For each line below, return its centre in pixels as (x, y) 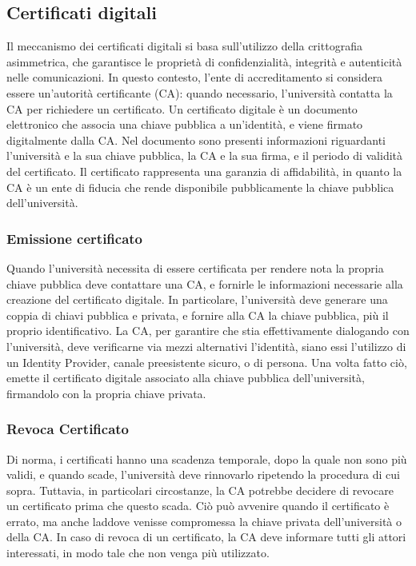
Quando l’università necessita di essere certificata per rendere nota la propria (195, 267)
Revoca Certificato (68, 429)
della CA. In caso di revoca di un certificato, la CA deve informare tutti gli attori (206, 537)
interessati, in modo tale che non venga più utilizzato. (138, 553)
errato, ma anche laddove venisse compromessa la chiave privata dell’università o (204, 521)
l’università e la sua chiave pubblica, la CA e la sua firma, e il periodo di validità (205, 155)
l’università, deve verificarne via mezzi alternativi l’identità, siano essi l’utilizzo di (206, 346)
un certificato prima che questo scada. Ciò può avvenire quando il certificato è (198, 506)
